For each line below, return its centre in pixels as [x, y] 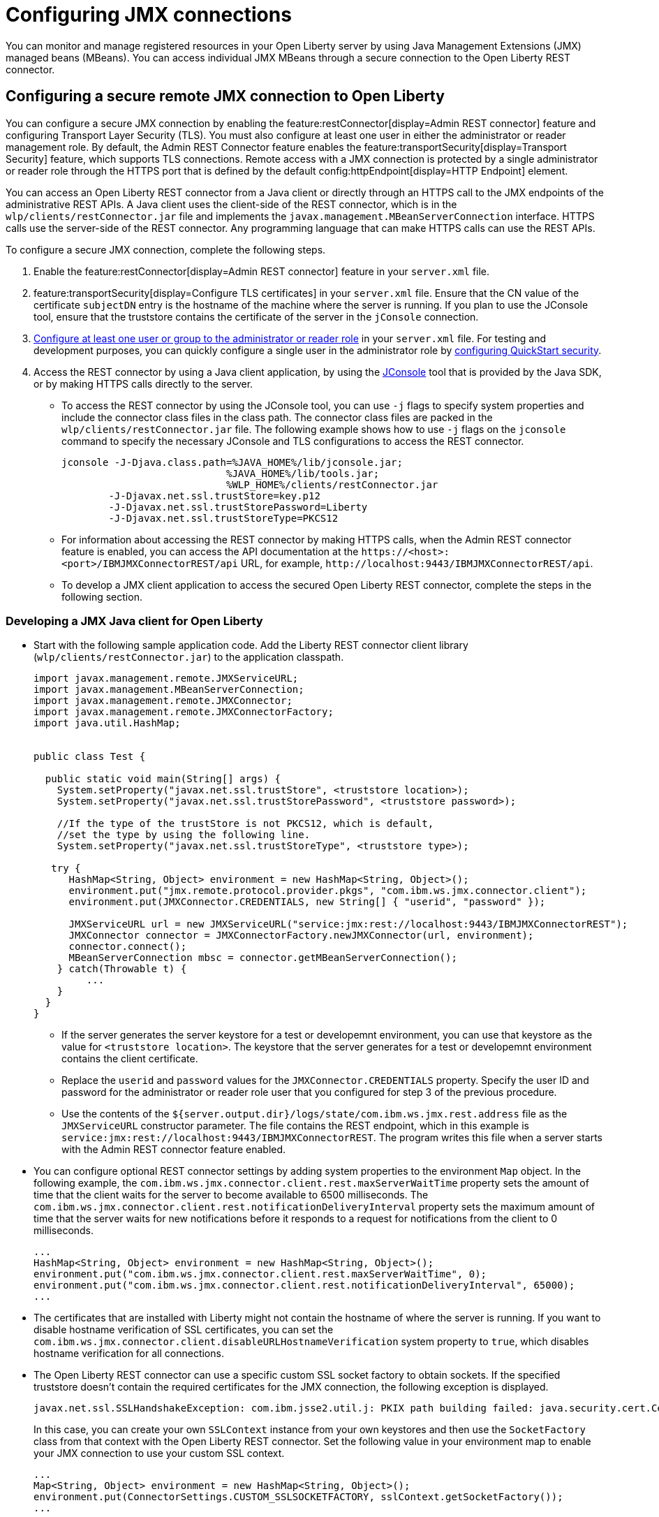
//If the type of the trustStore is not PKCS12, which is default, [245, 824]
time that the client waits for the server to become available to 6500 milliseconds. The [231, 1195]
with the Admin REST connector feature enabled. [174, 1150]
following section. [102, 596]
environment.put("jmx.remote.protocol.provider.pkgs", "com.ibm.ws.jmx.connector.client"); [328, 891]
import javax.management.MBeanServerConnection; [169, 690]
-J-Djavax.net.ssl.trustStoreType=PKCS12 [223, 518]
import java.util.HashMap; [107, 723]
